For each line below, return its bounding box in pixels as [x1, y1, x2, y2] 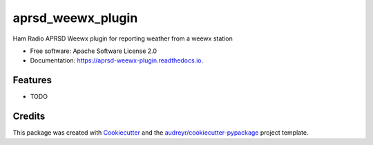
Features [12, 74, 52, 86]
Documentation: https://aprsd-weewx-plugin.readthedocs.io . [30, 56, 204, 65]
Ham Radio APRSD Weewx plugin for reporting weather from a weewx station [12, 34, 233, 43]
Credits [12, 111, 46, 122]
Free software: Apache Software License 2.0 [30, 47, 157, 55]
